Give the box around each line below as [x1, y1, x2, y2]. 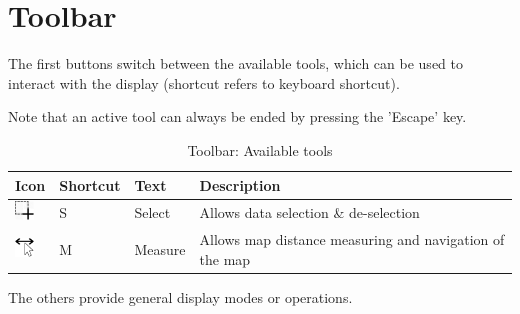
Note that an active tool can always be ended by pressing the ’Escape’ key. [8, 106, 467, 127]
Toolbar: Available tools [187, 139, 333, 160]
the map [199, 248, 251, 269]
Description [199, 174, 281, 195]
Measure [134, 238, 186, 259]
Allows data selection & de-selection [199, 202, 420, 223]
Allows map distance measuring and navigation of [199, 229, 505, 250]
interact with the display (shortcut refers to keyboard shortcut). [8, 72, 400, 93]
